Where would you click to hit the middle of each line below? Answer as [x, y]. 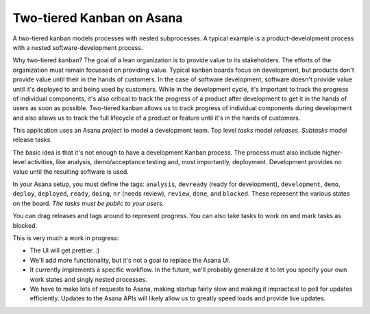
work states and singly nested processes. [88, 279]
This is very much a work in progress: [66, 238]
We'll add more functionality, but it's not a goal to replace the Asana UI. [130, 260]
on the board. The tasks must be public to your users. [88, 203]
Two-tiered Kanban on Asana [98, 18]
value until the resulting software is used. [71, 172]
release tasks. [33, 140]
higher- [333, 152]
